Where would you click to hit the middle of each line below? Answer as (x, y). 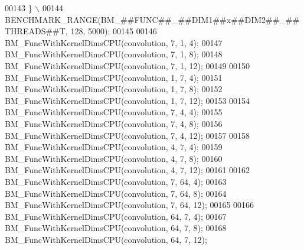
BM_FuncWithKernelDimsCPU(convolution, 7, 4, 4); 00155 (114, 112)
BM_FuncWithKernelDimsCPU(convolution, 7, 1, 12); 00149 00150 (128, 65)
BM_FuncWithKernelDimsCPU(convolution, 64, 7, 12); (106, 239)
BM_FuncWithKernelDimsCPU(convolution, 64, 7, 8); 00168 (116, 228)
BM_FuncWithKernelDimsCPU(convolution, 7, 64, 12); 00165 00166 (130, 205)
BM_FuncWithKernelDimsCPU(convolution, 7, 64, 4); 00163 (116, 181)
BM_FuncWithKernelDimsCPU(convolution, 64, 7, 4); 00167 (116, 216)
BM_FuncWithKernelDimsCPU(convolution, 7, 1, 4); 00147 (114, 42)
